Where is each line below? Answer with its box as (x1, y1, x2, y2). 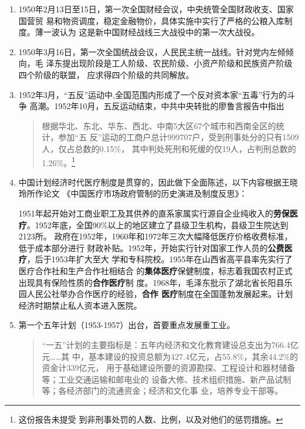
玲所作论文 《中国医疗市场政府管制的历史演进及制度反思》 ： (18, 187, 248, 200)
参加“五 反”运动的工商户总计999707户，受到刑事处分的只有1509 (58, 131, 299, 143)
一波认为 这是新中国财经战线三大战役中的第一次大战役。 (43, 26, 260, 38)
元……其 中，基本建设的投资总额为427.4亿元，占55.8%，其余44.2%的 (42, 350, 299, 362)
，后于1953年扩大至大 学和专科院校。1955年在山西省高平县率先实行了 (26, 253, 293, 265)
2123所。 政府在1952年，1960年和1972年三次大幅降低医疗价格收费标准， (18, 230, 293, 242)
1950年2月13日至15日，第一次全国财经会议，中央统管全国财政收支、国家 (18, 3, 294, 15)
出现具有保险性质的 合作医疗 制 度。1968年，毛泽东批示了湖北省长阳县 (18, 276, 284, 288)
